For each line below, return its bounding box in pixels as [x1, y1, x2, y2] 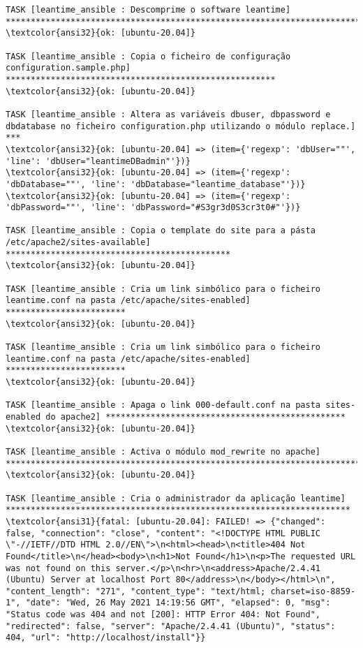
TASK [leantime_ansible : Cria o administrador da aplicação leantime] [6, 493, 346, 503]
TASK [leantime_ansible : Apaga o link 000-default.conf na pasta [6, 400, 321, 411]
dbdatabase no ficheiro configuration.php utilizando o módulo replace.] [6, 121, 356, 131]
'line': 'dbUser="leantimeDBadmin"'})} [6, 156, 191, 166]
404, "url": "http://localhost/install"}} [6, 633, 206, 643]
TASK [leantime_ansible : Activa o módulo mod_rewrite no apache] [6, 446, 321, 457]
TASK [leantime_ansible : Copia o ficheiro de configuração [6, 51, 291, 61]
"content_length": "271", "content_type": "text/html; [6, 586, 266, 596]
